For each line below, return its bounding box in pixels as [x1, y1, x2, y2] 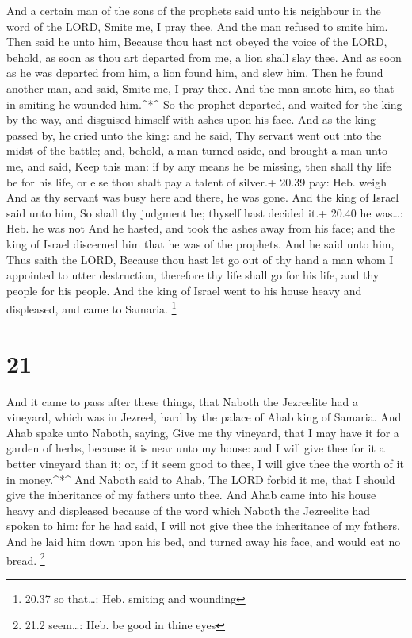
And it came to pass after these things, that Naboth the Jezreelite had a [6, 393, 358, 409]
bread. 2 [6, 549, 45, 568]
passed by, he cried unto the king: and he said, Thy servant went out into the [6, 126, 382, 143]
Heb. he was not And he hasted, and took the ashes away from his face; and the [6, 220, 395, 236]
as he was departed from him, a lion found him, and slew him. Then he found [6, 64, 383, 81]
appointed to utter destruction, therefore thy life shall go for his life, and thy [6, 267, 380, 283]
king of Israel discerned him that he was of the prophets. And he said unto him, [6, 235, 395, 252]
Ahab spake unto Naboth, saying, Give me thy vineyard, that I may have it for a [6, 424, 399, 440]
